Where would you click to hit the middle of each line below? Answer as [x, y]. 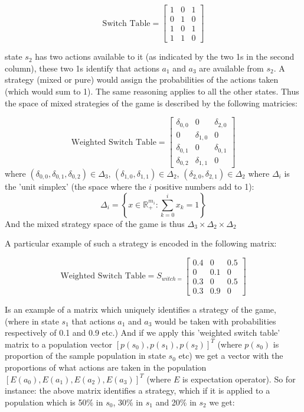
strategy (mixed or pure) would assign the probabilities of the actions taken [142, 80]
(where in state [32, 321]
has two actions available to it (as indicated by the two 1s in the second [165, 56]
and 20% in [176, 402]
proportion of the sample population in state [85, 356]
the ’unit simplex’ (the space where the [76, 186]
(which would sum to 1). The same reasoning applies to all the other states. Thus [152, 91]
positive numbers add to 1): [204, 186]
